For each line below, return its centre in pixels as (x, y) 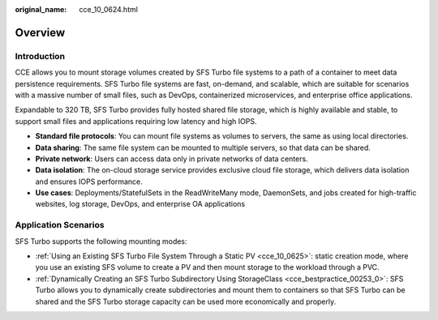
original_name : (41, 9)
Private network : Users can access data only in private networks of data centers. (172, 159)
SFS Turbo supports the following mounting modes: (101, 241)
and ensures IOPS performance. (89, 181)
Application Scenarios (60, 225)
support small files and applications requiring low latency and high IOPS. (136, 121)
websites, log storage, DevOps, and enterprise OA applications (140, 204)
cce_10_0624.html (108, 9)
